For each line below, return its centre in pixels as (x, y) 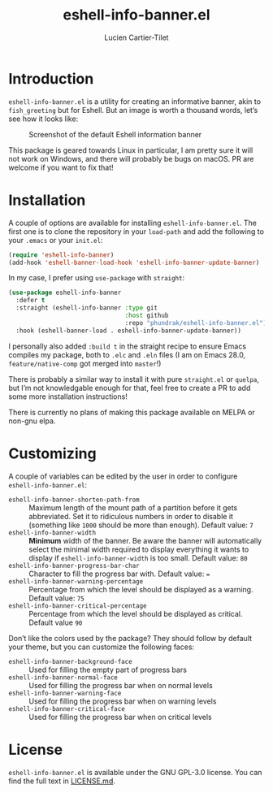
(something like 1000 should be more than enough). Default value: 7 (141, 525)
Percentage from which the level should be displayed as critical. (136, 613)
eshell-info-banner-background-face (70, 661)
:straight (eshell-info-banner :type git (87, 308)
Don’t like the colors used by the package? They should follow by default (130, 638)
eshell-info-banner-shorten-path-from (74, 500)
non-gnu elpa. (32, 421)
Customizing (52, 453)
